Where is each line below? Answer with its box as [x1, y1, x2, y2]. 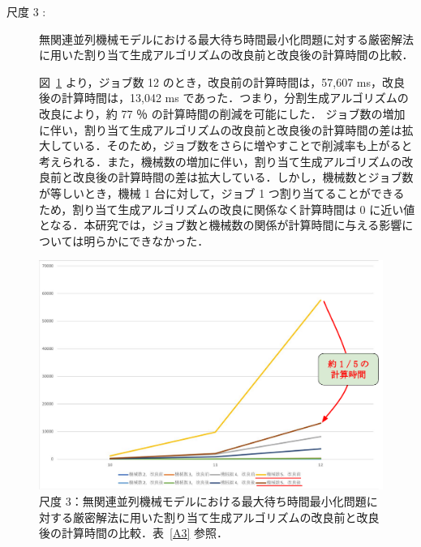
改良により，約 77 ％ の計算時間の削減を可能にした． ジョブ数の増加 [39, 105, 406, 122]
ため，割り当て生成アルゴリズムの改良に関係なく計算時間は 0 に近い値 [39, 200, 415, 217]
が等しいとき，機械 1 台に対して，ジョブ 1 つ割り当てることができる [39, 184, 405, 201]
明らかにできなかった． [84, 232, 209, 249]
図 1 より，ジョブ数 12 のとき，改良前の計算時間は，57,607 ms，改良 [39, 73, 406, 90]
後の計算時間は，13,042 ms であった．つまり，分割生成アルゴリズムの [39, 89, 409, 106]
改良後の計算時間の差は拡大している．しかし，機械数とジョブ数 [72, 169, 414, 186]
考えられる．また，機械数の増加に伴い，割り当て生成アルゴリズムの [39, 152, 402, 169]
